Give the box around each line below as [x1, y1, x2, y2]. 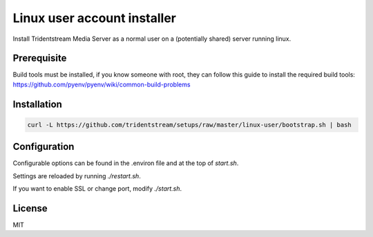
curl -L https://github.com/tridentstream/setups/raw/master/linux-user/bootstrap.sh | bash [27, 121, 352, 129]
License [12, 202, 48, 214]
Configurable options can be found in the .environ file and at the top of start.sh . [12, 159, 239, 167]
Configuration [12, 141, 75, 153]
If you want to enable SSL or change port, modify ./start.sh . [12, 184, 182, 193]
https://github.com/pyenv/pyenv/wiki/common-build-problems [12, 80, 191, 88]
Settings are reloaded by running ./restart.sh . [12, 171, 141, 180]
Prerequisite [12, 53, 67, 64]
